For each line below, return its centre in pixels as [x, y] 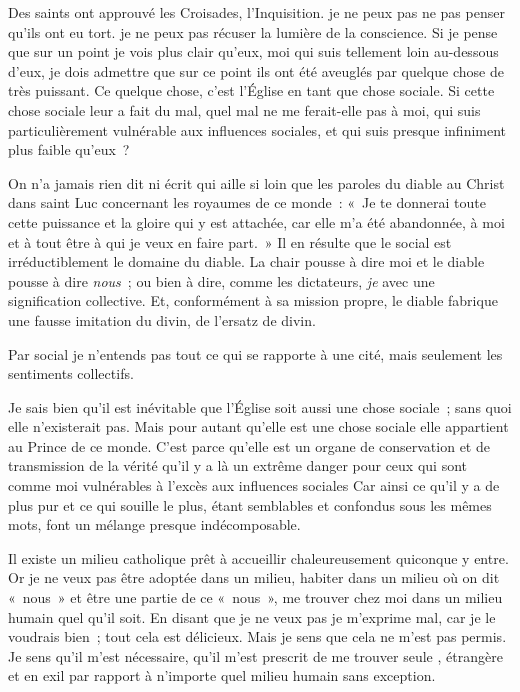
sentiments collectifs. [71, 373]
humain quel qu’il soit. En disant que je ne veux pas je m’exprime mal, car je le [252, 616]
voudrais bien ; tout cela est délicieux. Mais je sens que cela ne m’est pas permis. [257, 636]
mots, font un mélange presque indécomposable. [154, 524]
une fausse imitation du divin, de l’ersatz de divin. [162, 319]
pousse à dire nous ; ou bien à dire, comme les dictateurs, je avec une [221, 280]
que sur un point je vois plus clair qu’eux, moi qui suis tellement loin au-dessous [253, 51]
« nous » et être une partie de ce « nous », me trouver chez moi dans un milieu [255, 597]
